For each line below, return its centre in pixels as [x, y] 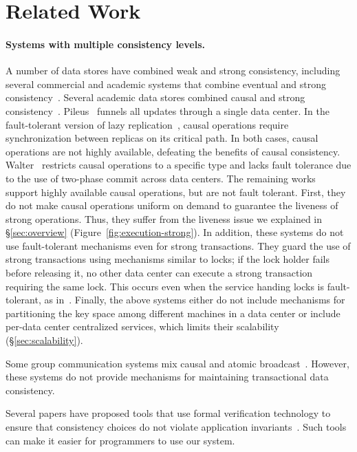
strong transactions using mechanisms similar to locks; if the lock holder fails [168, 259]
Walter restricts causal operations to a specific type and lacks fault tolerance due [178, 165]
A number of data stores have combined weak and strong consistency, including [173, 71]
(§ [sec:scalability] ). [44, 340]
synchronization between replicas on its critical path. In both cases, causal [162, 138]
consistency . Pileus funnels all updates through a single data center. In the [167, 110]
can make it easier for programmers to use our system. [120, 440]
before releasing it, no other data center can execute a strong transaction [159, 273]
